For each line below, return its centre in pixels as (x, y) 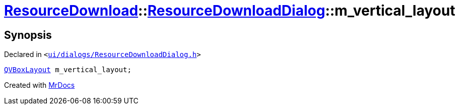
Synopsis (28, 35)
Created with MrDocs (40, 85)
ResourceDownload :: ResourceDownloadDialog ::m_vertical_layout (230, 11)
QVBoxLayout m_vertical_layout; (68, 70)
